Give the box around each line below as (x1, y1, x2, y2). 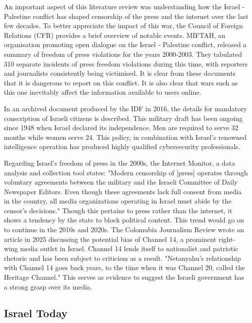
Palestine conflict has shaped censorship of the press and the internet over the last (4, 11, 249, 21)
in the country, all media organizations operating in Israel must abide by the (4, 196, 232, 206)
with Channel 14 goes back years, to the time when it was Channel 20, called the (4, 262, 245, 272)
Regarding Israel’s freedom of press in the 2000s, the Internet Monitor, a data (4, 157, 235, 168)
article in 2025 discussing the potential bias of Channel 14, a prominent (4, 234, 217, 244)
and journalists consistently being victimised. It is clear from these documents (4, 68, 236, 78)
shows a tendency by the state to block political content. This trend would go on (4, 215, 244, 225)
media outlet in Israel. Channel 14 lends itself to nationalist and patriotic (20, 243, 238, 254)
